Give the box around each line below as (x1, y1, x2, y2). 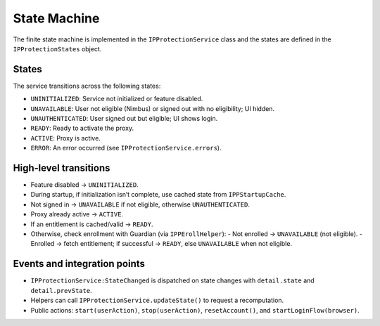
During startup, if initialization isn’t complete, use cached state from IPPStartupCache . (30, 190, 286, 199)
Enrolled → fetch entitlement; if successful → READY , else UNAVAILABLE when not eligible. (30, 240, 292, 248)
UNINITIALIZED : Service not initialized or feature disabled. (30, 95, 203, 103)
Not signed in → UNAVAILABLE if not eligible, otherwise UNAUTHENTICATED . (30, 200, 250, 209)
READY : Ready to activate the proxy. (30, 124, 134, 133)
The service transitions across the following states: (13, 81, 161, 90)
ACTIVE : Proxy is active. (30, 133, 101, 142)
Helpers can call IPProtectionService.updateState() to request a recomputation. (30, 296, 284, 305)
